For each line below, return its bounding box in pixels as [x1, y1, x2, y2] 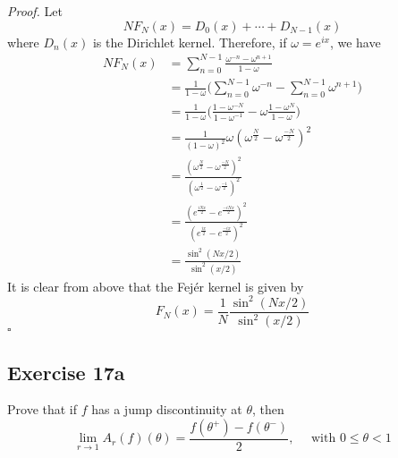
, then [252, 400, 284, 419]
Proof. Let [7, 2, 63, 20]
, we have [329, 32, 381, 51]
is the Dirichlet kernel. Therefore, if [92, 32, 287, 51]
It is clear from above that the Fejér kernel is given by [7, 276, 304, 295]
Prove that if [7, 400, 78, 419]
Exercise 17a [7, 358, 125, 386]
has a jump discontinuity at [91, 400, 242, 419]
